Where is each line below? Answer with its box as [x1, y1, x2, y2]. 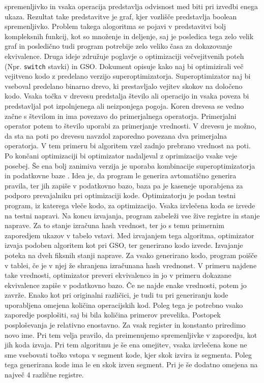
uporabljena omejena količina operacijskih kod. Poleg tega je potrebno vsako [5, 299, 243, 310]
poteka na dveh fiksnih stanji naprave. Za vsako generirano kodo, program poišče [5, 249, 257, 260]
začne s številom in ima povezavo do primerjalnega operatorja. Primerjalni [5, 110, 237, 121]
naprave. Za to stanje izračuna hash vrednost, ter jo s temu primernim [5, 220, 224, 231]
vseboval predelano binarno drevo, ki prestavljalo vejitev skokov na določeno [5, 80, 243, 91]
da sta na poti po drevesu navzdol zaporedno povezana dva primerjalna [5, 130, 227, 141]
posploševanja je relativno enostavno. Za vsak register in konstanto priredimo [5, 320, 246, 330]
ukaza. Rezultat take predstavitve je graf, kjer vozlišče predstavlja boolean [5, 11, 237, 21]
